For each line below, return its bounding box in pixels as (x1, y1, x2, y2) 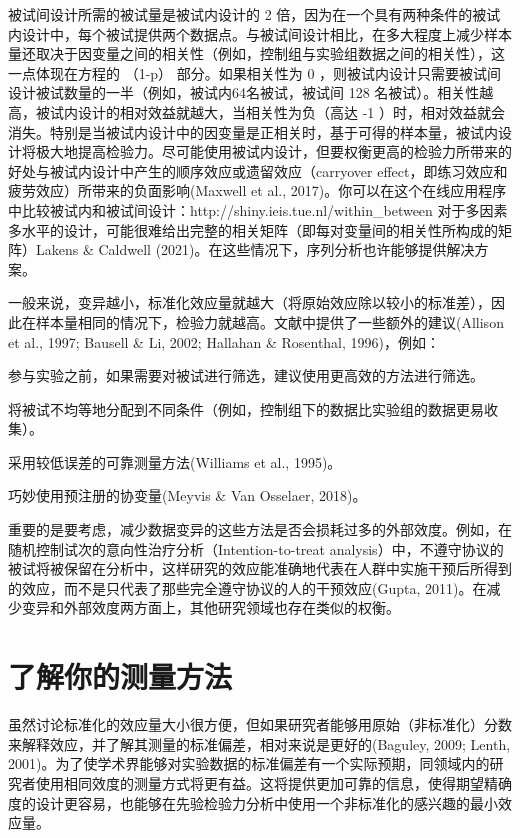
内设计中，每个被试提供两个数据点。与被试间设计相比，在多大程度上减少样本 (8, 23, 512, 44)
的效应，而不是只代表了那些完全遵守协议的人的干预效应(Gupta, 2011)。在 (8, 577, 487, 598)
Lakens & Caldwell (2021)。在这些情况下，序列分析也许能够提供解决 (35, 239, 475, 260)
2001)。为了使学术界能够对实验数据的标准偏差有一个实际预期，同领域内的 (8, 753, 490, 774)
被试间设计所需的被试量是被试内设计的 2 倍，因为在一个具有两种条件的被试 (8, 4, 501, 24)
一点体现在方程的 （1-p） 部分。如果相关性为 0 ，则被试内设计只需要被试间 (8, 62, 502, 83)
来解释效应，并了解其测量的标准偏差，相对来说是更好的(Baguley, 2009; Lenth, (8, 733, 511, 754)
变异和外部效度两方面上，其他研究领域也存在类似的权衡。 (21, 597, 400, 618)
